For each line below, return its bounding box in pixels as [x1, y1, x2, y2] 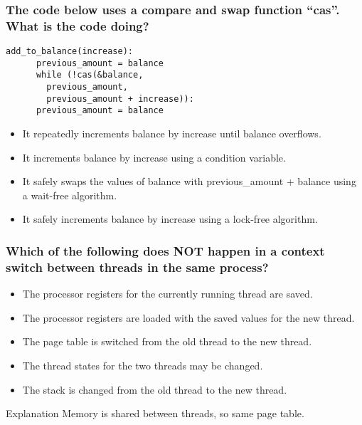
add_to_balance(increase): [6, 46, 133, 57]
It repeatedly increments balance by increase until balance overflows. [22, 126, 321, 141]
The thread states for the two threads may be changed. [22, 357, 263, 372]
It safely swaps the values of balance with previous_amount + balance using [22, 174, 356, 189]
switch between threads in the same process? [6, 258, 269, 276]
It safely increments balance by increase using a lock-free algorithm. [22, 211, 318, 226]
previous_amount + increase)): [46, 93, 194, 104]
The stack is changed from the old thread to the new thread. [22, 382, 287, 397]
